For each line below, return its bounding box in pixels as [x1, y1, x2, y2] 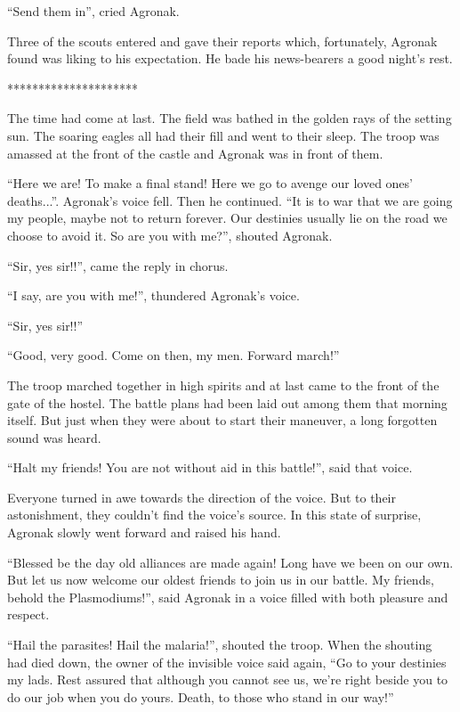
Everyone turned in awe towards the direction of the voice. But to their [7, 487, 396, 506]
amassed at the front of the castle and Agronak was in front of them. [7, 143, 383, 162]
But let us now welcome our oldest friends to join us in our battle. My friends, [7, 570, 434, 589]
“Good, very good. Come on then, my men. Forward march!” [7, 346, 340, 364]
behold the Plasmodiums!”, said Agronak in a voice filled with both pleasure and [7, 587, 448, 606]
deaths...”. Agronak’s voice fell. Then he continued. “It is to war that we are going [7, 191, 453, 209]
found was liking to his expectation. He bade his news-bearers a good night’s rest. [7, 49, 453, 68]
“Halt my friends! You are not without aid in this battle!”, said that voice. [7, 458, 413, 477]
